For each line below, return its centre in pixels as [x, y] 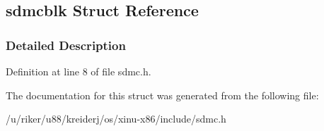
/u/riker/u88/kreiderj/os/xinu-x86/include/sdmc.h [116, 119]
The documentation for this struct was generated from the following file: [162, 95]
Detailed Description [66, 45]
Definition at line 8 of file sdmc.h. [79, 71]
